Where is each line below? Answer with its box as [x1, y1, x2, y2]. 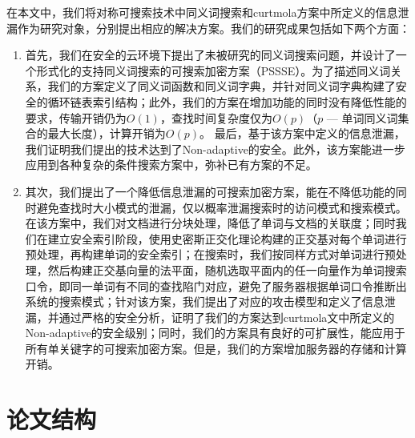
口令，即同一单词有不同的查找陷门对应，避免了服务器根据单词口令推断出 [25, 277, 407, 294]
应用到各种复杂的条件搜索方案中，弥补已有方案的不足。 [25, 156, 317, 173]
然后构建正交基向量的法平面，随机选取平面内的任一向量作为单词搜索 [47, 261, 407, 278]
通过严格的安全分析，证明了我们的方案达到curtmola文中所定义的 [58, 308, 395, 325]
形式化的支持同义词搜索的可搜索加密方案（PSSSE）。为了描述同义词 [36, 62, 391, 78]
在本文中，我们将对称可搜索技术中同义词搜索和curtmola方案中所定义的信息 [6, 4, 398, 20]
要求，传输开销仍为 [25, 109, 127, 126]
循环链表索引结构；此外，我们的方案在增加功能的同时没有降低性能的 [47, 93, 407, 110]
